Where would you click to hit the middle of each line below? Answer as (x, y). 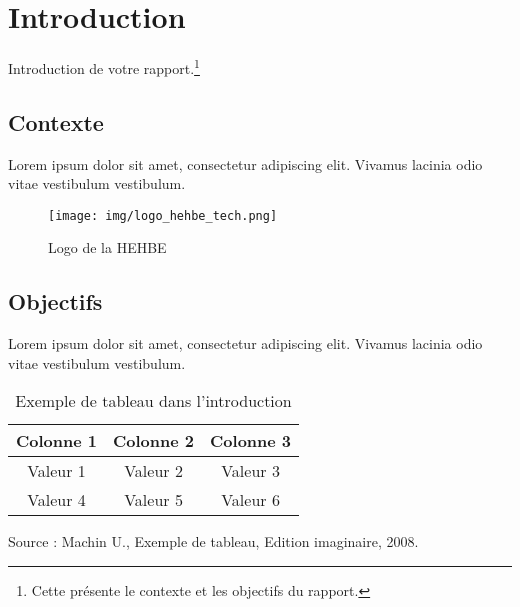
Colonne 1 (57, 441)
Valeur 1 (56, 471)
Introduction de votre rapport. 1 (104, 66)
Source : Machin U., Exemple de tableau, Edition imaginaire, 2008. (213, 541)
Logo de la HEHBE (107, 247)
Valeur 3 (250, 471)
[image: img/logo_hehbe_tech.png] (163, 215)
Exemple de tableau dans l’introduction (153, 401)
